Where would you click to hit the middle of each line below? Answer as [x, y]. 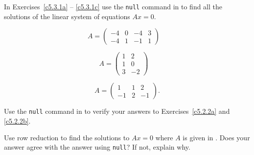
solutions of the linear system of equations [67, 16]
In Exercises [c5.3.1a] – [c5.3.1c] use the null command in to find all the [113, 6]
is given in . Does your [216, 137]
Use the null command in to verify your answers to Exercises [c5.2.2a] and [117, 111]
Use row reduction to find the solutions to [67, 137]
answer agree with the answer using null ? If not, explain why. [97, 147]
